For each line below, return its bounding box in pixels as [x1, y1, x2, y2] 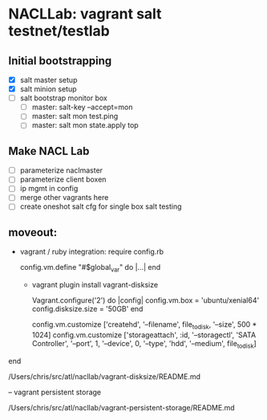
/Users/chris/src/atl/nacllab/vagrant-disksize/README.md [8, 371, 201, 381]
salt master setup [19, 75, 78, 84]
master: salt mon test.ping [31, 112, 119, 121]
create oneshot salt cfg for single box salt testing [19, 202, 182, 211]
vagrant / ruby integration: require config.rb [19, 247, 164, 257]
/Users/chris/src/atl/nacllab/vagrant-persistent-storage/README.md [8, 402, 235, 412]
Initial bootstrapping [8, 54, 112, 67]
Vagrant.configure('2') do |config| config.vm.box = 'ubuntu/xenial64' [31, 296, 260, 305]
